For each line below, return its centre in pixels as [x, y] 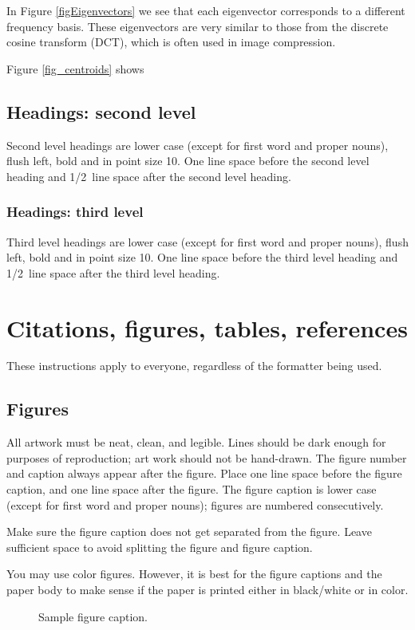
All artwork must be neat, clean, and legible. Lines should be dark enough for [196, 442]
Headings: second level [101, 111]
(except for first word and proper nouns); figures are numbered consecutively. [195, 504]
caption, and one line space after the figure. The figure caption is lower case [192, 489]
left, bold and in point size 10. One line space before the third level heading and [202, 257]
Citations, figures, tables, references [207, 327]
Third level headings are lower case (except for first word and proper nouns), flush [207, 241]
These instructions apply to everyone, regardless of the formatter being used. [194, 366]
